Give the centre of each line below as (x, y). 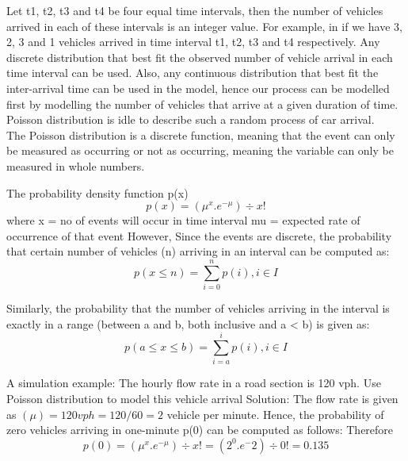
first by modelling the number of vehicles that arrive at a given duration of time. (202, 104)
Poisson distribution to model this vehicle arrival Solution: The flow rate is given (202, 398)
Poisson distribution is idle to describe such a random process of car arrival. (191, 119)
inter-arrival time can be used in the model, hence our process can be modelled (198, 88)
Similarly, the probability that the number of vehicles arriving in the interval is (198, 308)
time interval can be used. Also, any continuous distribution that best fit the (193, 73)
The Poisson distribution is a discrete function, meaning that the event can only (201, 134)
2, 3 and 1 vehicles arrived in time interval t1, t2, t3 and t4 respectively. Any (193, 42)
